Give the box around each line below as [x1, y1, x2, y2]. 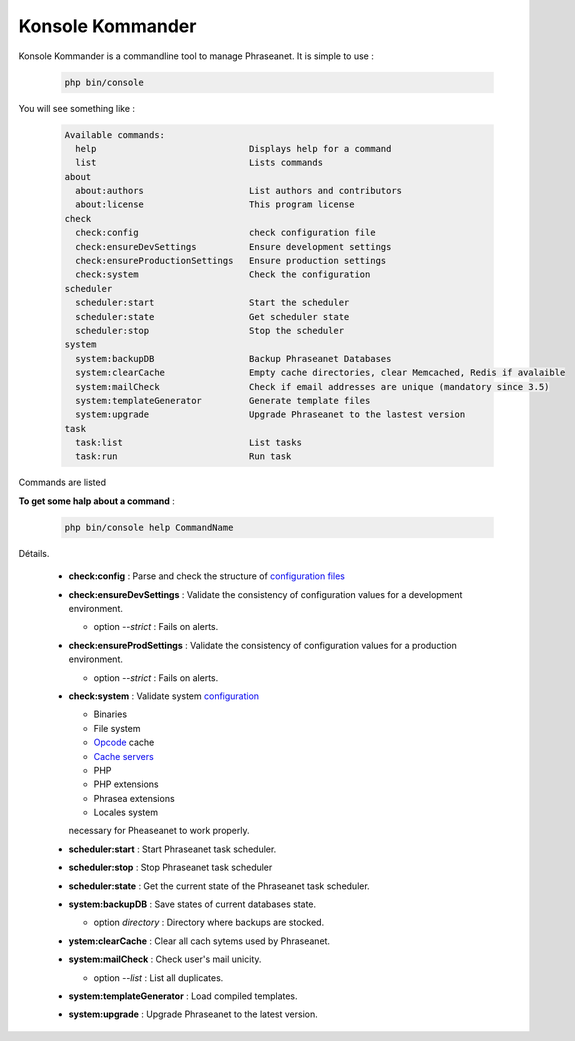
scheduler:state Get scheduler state [75, 311, 350, 322]
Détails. [18, 547, 50, 559]
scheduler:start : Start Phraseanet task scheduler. [68, 843, 277, 855]
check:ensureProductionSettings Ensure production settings [75, 255, 387, 267]
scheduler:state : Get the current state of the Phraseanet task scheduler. [68, 880, 370, 892]
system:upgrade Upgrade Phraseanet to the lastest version [75, 409, 466, 420]
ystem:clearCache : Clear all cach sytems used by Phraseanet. [68, 935, 330, 947]
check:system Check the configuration [75, 269, 371, 280]
